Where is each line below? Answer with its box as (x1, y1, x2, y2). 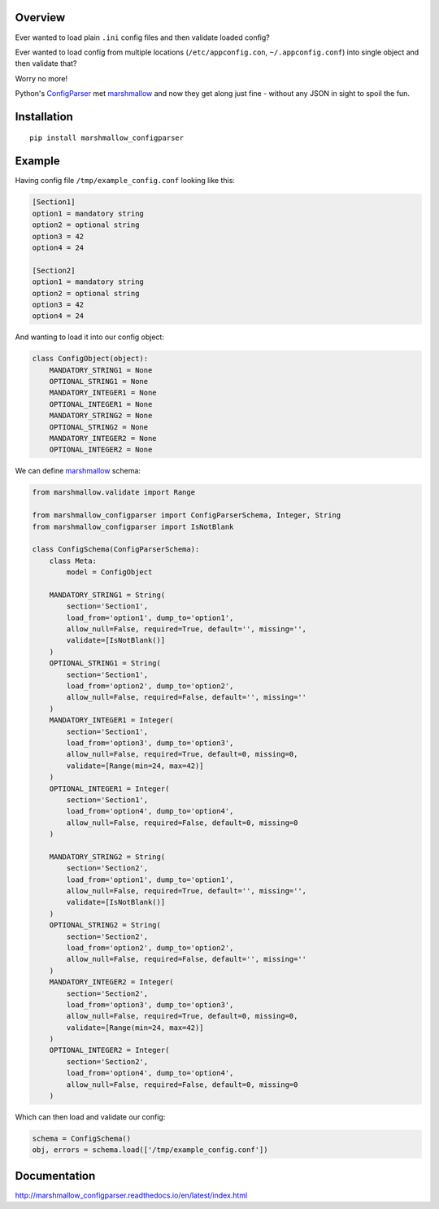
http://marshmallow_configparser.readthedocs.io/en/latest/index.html (15, 1190, 248, 1200)
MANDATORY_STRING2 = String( (49, 852, 166, 862)
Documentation (15, 1168, 96, 1183)
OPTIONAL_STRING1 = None (49, 377, 149, 386)
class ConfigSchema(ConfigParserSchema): (32, 545, 200, 554)
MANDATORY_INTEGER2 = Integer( (49, 977, 174, 987)
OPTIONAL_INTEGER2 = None (49, 445, 153, 455)
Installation (15, 110, 73, 124)
